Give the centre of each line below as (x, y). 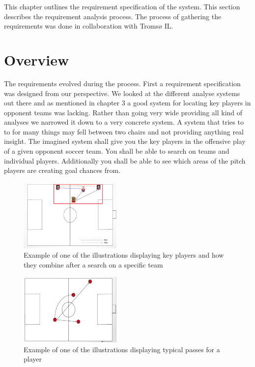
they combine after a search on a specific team (93, 264)
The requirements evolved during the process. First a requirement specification (122, 83)
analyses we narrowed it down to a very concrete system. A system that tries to (124, 122)
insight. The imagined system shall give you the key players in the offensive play (125, 141)
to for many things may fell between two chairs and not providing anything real (124, 131)
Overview (37, 59)
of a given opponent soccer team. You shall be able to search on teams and (117, 151)
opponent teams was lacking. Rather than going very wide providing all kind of (123, 112)
